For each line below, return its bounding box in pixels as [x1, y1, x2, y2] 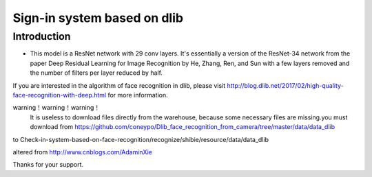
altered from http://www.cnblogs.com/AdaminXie [12, 147, 153, 156]
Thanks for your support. [12, 161, 84, 169]
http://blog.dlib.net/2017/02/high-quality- [227, 81, 344, 89]
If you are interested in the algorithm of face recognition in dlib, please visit [12, 81, 226, 89]
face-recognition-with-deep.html [12, 91, 107, 99]
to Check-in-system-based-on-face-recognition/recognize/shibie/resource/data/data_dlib [12, 135, 269, 143]
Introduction [12, 30, 71, 43]
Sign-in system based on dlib [12, 10, 184, 25]
